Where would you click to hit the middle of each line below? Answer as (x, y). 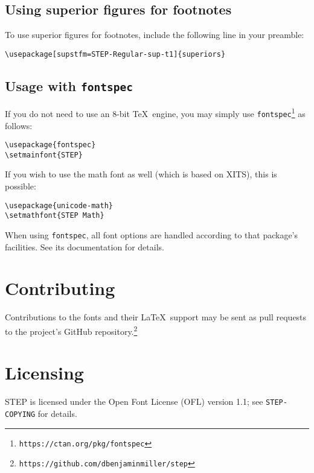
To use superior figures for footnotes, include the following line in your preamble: (155, 35)
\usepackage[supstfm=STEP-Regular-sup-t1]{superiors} (115, 54)
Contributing (60, 288)
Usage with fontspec (69, 85)
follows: (19, 125)
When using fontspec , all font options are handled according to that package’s (152, 234)
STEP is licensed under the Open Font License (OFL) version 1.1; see (134, 402)
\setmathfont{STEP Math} (55, 216)
